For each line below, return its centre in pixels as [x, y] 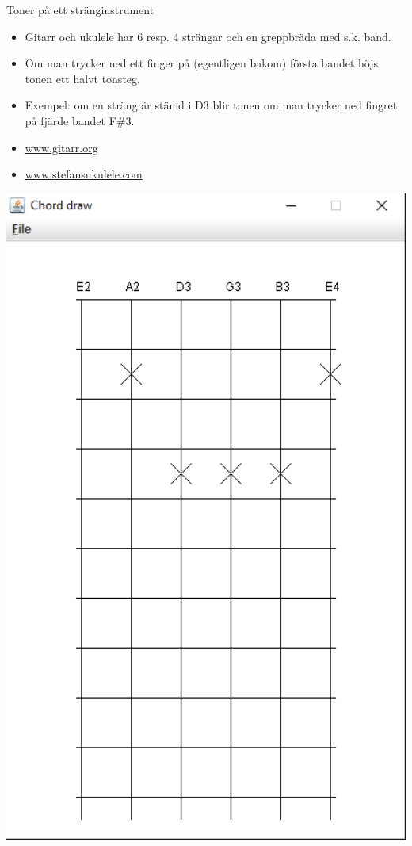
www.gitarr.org [61, 147]
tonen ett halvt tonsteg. [82, 78]
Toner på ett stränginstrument [80, 10]
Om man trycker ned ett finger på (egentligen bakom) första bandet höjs [201, 63]
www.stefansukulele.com [84, 174]
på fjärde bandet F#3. [80, 120]
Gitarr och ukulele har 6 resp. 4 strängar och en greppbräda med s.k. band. [208, 36]
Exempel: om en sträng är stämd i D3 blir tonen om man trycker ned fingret [211, 105]
